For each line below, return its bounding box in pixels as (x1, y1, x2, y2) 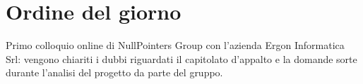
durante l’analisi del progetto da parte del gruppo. (6, 65, 223, 80)
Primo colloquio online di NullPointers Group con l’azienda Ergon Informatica (6, 38, 345, 52)
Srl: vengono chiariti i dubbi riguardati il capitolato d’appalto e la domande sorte (6, 51, 357, 66)
